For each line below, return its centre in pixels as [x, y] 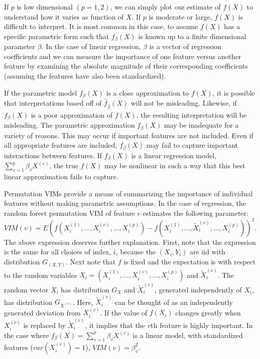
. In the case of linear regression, [91, 46]
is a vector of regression [185, 46]
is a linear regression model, [174, 155]
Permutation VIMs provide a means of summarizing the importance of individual [128, 193]
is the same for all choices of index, [58, 252]
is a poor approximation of [72, 114]
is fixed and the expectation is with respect [190, 262]
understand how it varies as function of [64, 16]
